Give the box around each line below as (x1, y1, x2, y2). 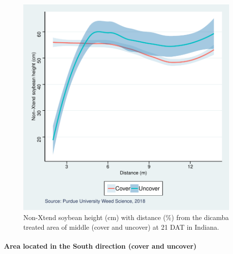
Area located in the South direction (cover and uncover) (4, 240, 197, 251)
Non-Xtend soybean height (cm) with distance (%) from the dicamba (23, 212, 229, 222)
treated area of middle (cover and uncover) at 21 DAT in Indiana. (23, 221, 219, 232)
